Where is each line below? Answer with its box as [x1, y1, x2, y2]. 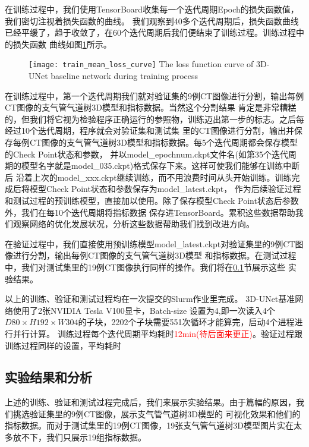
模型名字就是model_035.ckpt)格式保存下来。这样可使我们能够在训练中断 [21, 159, 300, 172]
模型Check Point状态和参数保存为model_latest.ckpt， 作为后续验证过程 [29, 182, 301, 195]
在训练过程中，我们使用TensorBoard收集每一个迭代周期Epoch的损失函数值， [5, 3, 299, 15]
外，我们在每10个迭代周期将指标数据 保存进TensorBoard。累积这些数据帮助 [5, 206, 295, 218]
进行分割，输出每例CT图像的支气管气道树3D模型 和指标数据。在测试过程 [12, 249, 297, 262]
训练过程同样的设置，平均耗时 [5, 339, 121, 351]
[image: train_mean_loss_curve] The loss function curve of [29, 58, 254, 70]
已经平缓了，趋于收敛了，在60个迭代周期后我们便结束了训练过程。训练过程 [5, 26, 296, 39]
